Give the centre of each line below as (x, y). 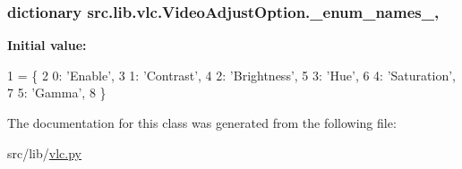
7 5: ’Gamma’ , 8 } (57, 93)
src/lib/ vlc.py (44, 152)
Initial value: (47, 45)
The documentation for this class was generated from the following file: (202, 123)
